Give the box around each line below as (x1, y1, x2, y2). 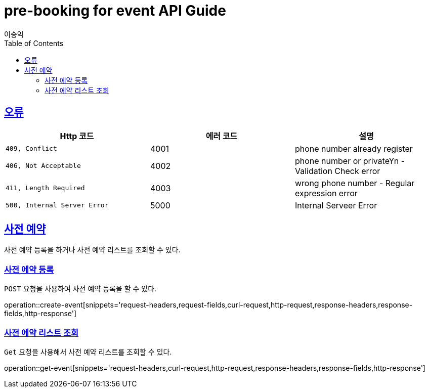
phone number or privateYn (294, 155, 399, 166)
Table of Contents (4, 38, 64, 48)
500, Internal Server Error (6, 201, 109, 209)
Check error (334, 165, 380, 176)
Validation (294, 165, 332, 176)
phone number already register (294, 143, 413, 154)
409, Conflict (6, 145, 57, 153)
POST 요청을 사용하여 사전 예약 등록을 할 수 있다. (4, 284, 157, 293)
